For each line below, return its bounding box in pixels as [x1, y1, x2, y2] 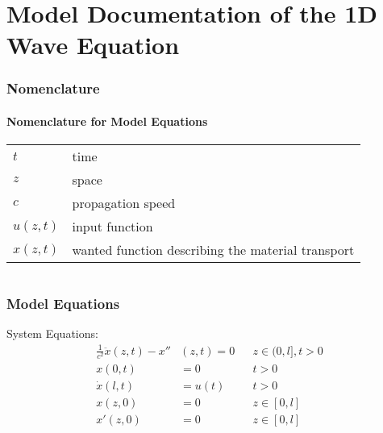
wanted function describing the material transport [72, 240, 355, 260]
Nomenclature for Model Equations [6, 113, 208, 129]
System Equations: [6, 325, 98, 342]
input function [72, 217, 153, 236]
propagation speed [72, 194, 176, 213]
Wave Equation [6, 28, 180, 61]
